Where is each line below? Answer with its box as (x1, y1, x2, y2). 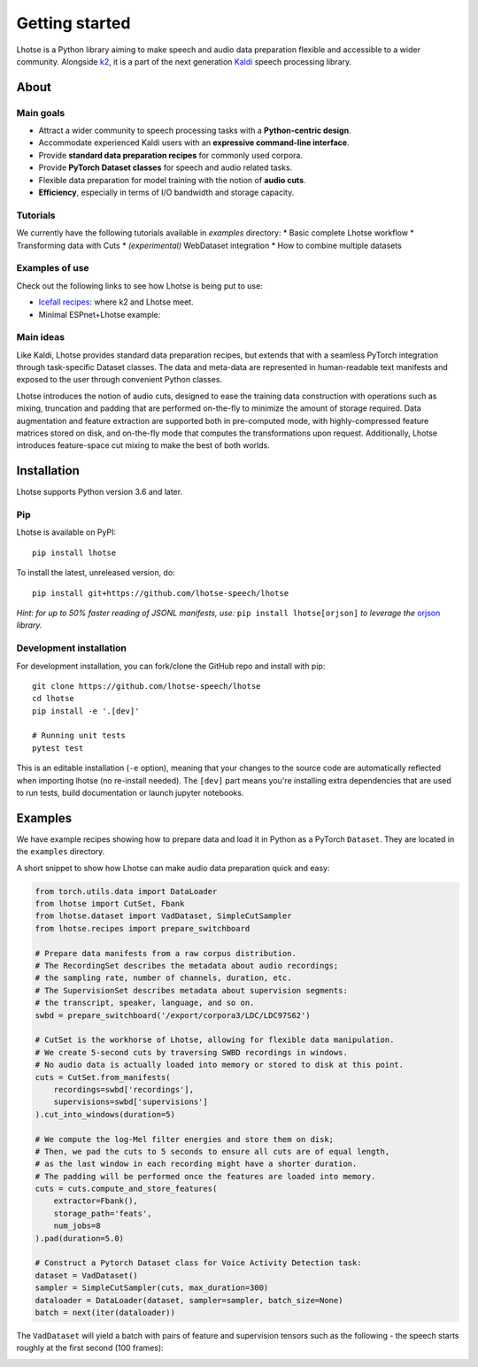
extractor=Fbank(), (53, 1196, 139, 1206)
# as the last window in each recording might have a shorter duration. (35, 1159, 358, 1169)
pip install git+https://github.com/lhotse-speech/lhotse (32, 588, 289, 598)
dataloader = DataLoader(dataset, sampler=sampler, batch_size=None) (35, 1295, 343, 1305)
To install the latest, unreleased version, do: (16, 568, 176, 578)
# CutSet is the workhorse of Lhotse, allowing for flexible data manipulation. (35, 1035, 395, 1045)
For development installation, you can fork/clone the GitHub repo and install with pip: (16, 660, 326, 671)
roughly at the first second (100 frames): (16, 1342, 164, 1354)
